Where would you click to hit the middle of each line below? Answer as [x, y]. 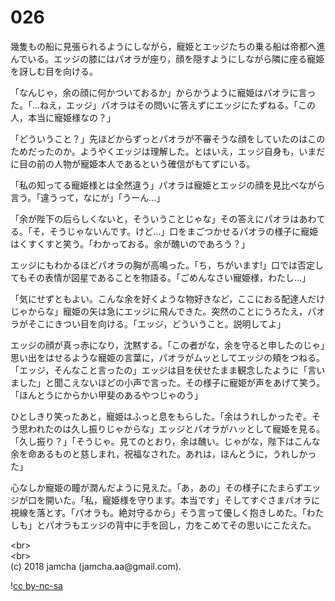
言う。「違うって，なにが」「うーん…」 [88, 197]
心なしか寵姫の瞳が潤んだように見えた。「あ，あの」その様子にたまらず [157, 487]
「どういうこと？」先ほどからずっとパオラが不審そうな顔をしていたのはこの [168, 138]
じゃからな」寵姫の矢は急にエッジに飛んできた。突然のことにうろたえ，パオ [168, 311]
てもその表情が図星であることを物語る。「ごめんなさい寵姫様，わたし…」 [160, 277]
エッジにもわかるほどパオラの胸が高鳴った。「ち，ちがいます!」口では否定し [167, 265]
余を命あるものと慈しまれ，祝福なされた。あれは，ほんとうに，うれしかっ [163, 453]
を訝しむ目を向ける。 [54, 71]
